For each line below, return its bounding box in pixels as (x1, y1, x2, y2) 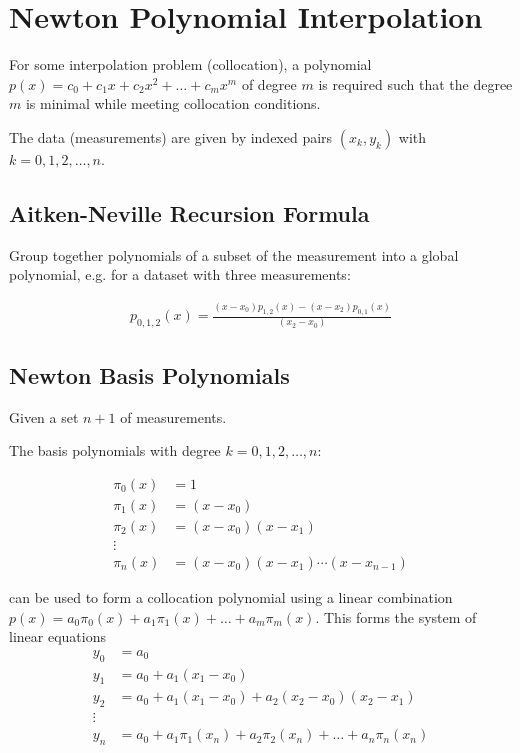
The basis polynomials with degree (9, 440, 221, 461)
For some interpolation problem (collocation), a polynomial (9, 54, 372, 75)
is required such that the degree (318, 73, 513, 94)
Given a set (9, 406, 79, 427)
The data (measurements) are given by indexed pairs (9, 126, 333, 147)
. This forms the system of (315, 606, 477, 627)
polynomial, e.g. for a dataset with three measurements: (9, 264, 351, 285)
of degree (241, 73, 297, 94)
